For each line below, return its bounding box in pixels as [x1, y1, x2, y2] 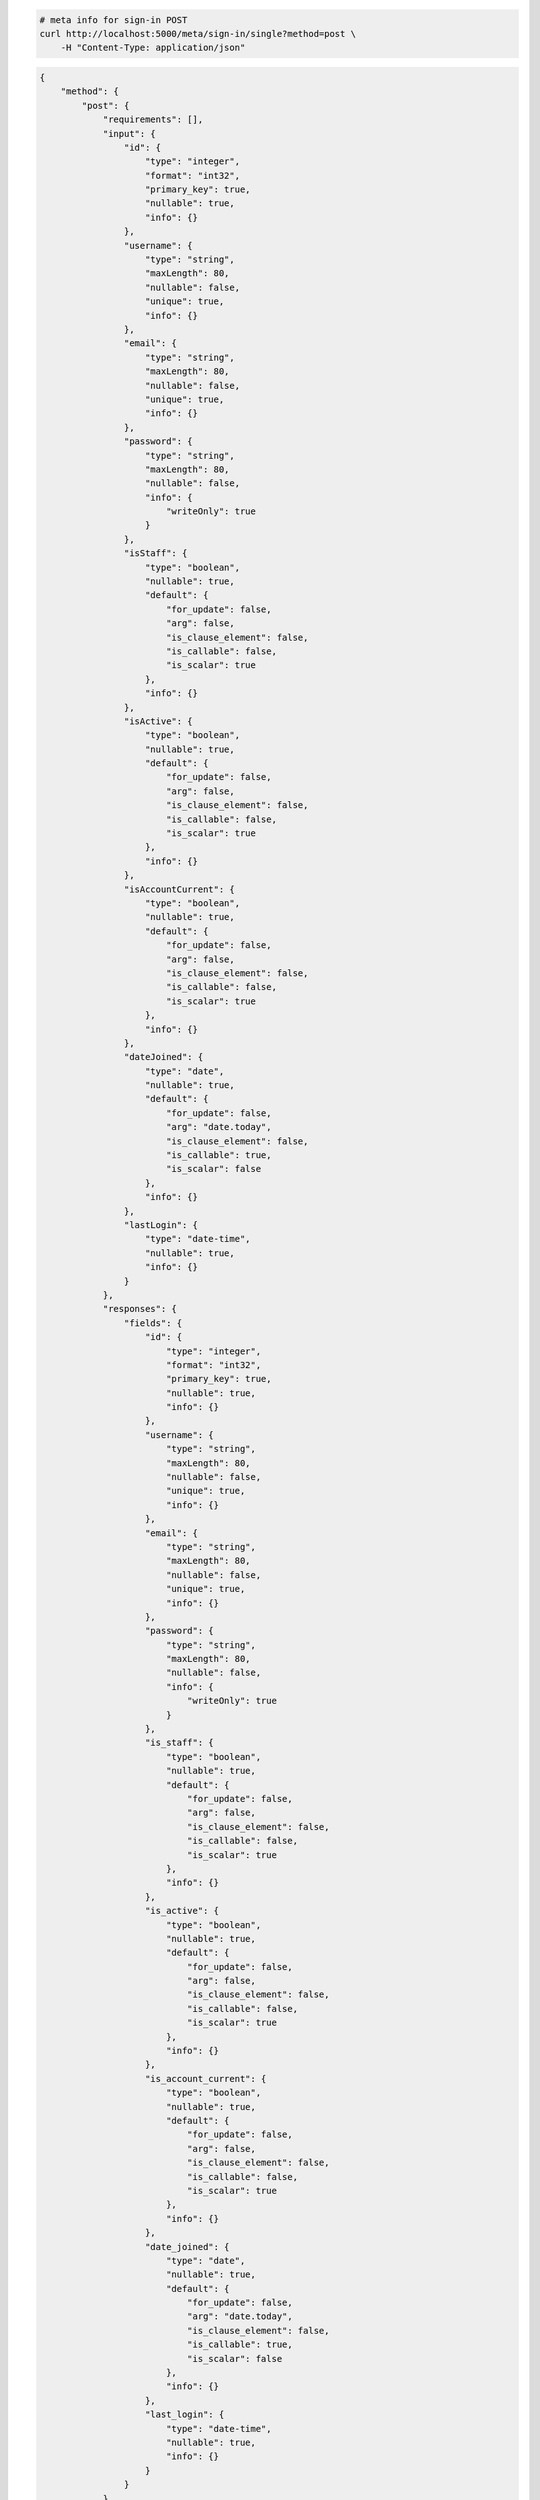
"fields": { [123, 1317, 183, 1329]
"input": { [102, 128, 157, 139]
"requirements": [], [102, 114, 204, 125]
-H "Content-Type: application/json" [60, 42, 246, 54]
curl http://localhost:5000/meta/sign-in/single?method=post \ [39, 28, 357, 39]
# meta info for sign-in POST [39, 14, 188, 25]
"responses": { [102, 1303, 177, 1315]
